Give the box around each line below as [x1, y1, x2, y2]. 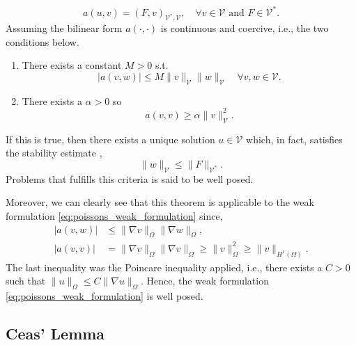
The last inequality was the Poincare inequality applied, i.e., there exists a [6, 259, 323, 274]
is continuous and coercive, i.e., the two [160, 21, 329, 35]
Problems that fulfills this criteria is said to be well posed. [6, 171, 254, 186]
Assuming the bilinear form [6, 21, 123, 35]
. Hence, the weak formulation [141, 273, 269, 288]
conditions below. [6, 34, 79, 49]
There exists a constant [22, 58, 122, 72]
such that [6, 273, 46, 288]
